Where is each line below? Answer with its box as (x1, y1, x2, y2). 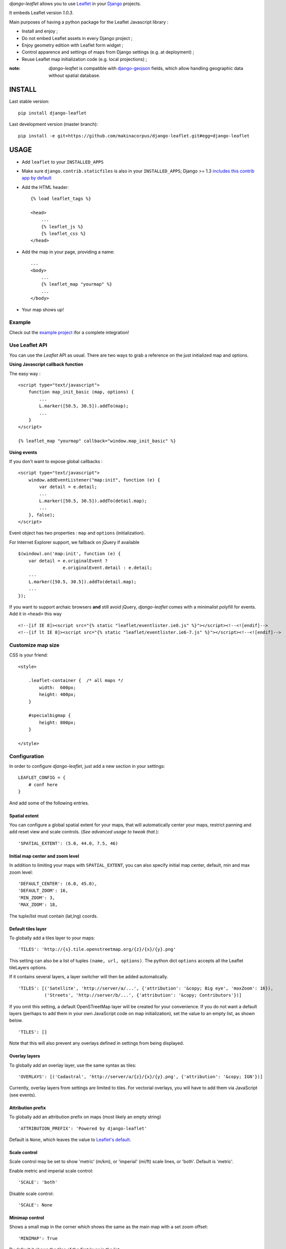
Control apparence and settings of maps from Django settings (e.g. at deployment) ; (21, 49, 195, 55)
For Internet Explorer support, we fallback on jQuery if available (9, 539, 140, 545)
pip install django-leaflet (18, 110, 87, 116)
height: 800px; (39, 719, 76, 725)
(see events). (9, 1092, 36, 1098)
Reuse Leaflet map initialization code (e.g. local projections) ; (21, 56, 147, 62)
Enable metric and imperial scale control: (9, 1168, 93, 1174)
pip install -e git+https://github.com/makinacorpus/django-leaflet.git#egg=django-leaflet (18, 133, 250, 138)
